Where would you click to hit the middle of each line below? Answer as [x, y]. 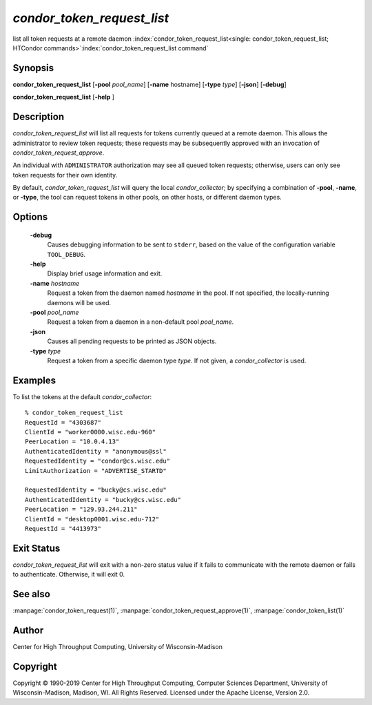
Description [39, 117]
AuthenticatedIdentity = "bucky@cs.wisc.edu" [103, 500]
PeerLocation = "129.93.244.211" [81, 510]
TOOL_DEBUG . [66, 254]
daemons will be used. [79, 302]
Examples [34, 380]
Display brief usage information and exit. [105, 273]
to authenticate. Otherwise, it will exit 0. [69, 574]
